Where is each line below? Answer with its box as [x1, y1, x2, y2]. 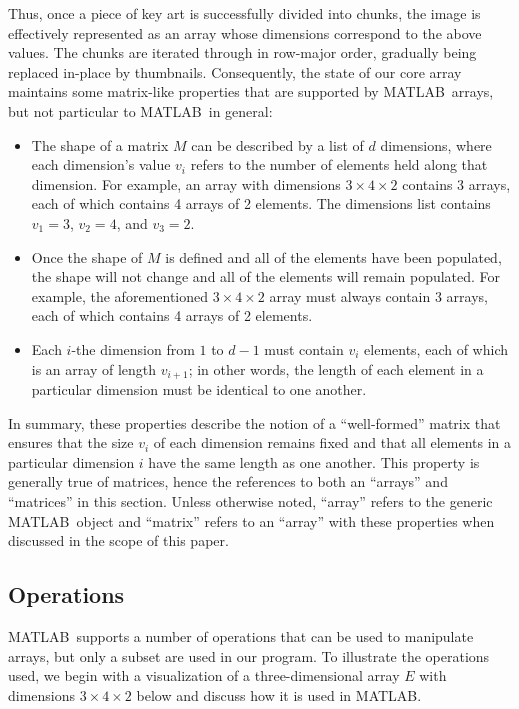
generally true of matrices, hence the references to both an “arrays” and [8, 471, 448, 492]
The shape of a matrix [31, 134, 169, 155]
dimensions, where [380, 134, 492, 155]
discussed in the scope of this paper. [8, 530, 229, 551]
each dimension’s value [31, 154, 171, 175]
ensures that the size [8, 432, 134, 453]
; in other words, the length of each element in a [188, 358, 484, 379]
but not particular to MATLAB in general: [8, 100, 273, 121]
